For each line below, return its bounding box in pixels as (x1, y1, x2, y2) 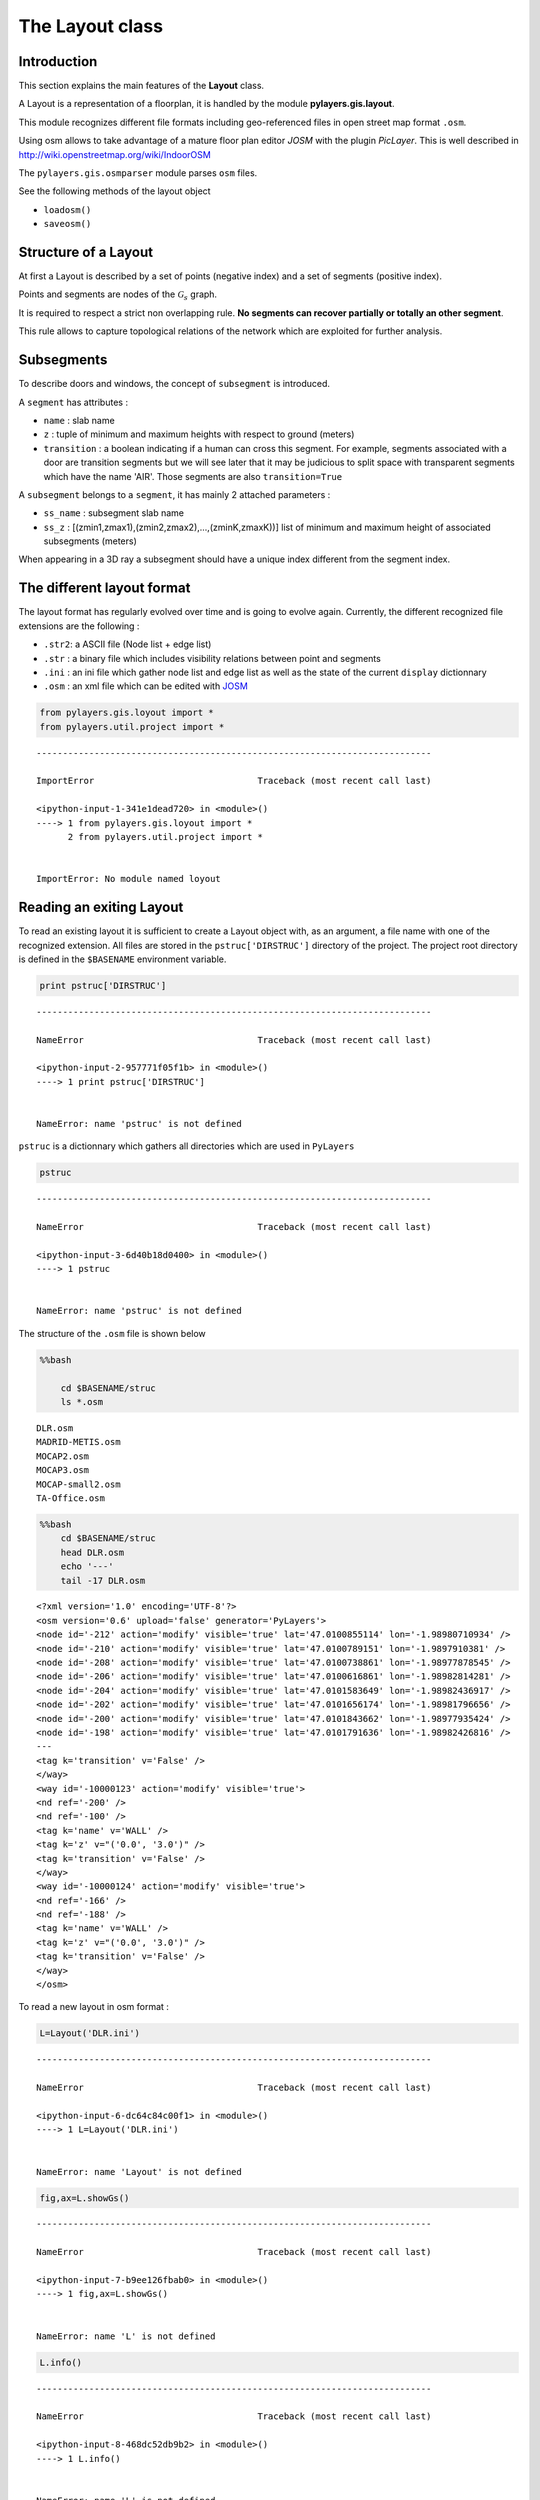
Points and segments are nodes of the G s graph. (18, 288, 218, 303)
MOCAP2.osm (36, 1450, 90, 1462)
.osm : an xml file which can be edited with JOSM (43, 680, 249, 692)
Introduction (18, 53, 98, 70)
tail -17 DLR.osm (60, 1575, 146, 1586)
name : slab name (43, 414, 115, 426)
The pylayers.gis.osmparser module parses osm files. (18, 167, 258, 179)
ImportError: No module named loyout (36, 873, 222, 885)
